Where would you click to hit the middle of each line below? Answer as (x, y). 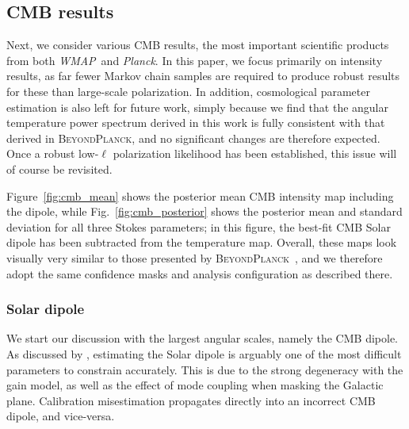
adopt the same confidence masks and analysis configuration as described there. (200, 273)
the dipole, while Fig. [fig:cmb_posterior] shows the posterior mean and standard (204, 211)
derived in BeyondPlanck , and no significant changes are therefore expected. (193, 138)
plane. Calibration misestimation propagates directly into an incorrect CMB (191, 400)
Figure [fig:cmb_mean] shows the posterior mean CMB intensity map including (200, 195)
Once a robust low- (53, 153)
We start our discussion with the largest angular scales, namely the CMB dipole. (202, 338)
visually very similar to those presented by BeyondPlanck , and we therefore (195, 257)
